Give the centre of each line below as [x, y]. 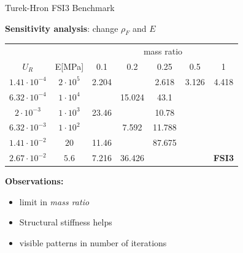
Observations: [34, 181]
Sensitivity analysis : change [62, 28]
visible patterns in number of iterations [93, 242]
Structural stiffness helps [66, 222]
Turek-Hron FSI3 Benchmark [60, 7]
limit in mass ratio [54, 201]
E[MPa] [69, 66]
